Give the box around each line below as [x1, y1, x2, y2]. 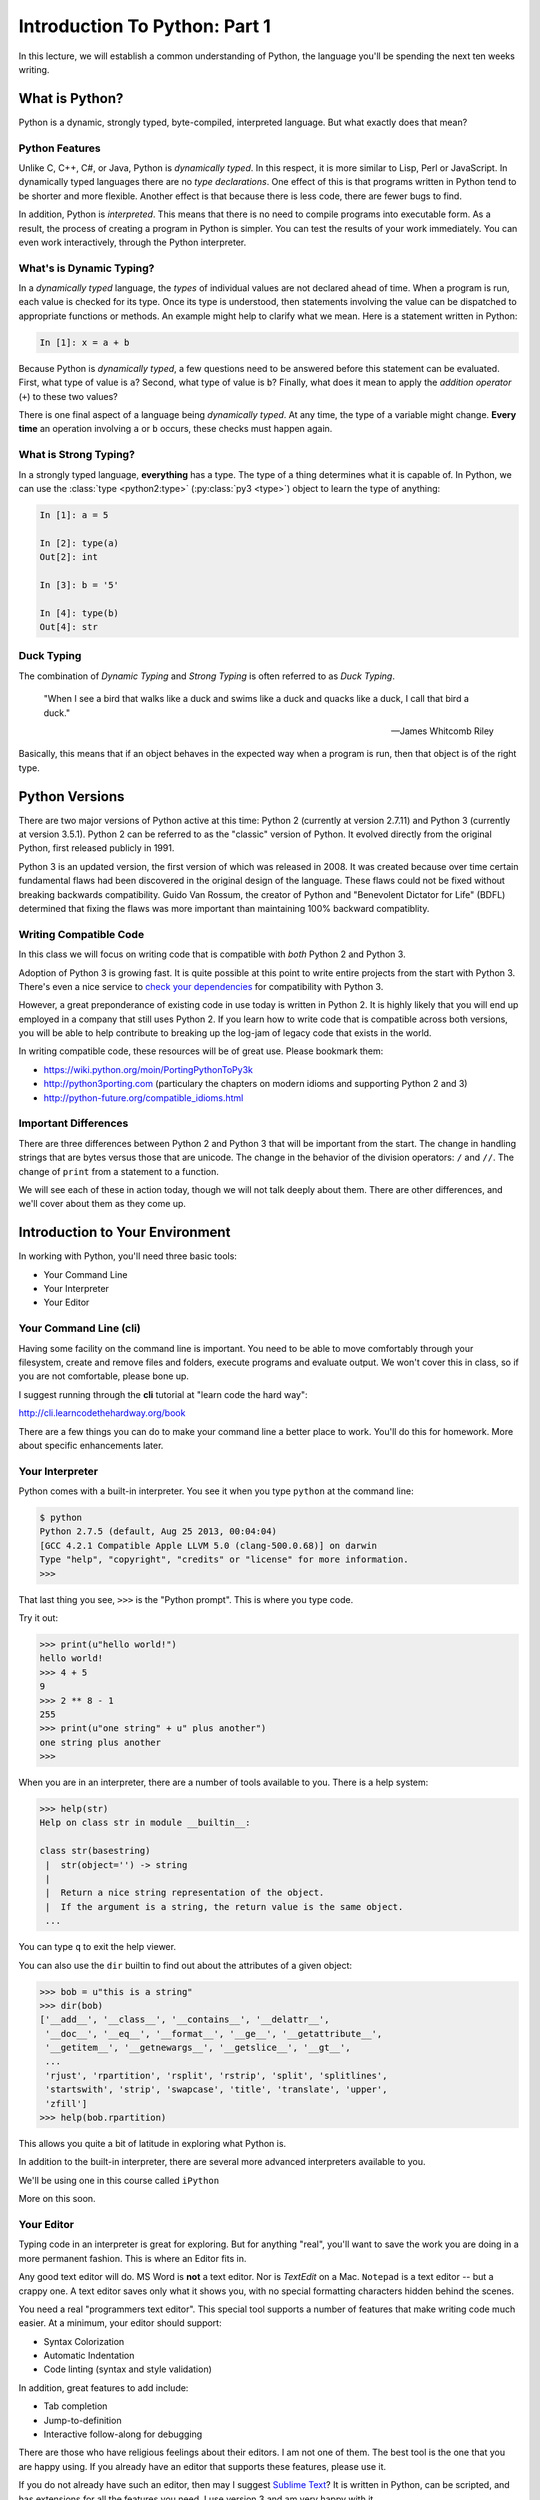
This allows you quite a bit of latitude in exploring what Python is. [18, 2138, 287, 2150]
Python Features [18, 141, 101, 155]
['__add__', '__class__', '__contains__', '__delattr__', [39, 2014, 330, 2025]
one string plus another [39, 1736, 162, 1748]
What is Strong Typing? [18, 448, 135, 462]
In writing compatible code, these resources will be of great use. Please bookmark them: [18, 1045, 384, 1057]
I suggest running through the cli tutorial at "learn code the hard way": [18, 1388, 309, 1400]
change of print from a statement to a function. [18, 1165, 220, 1177]
